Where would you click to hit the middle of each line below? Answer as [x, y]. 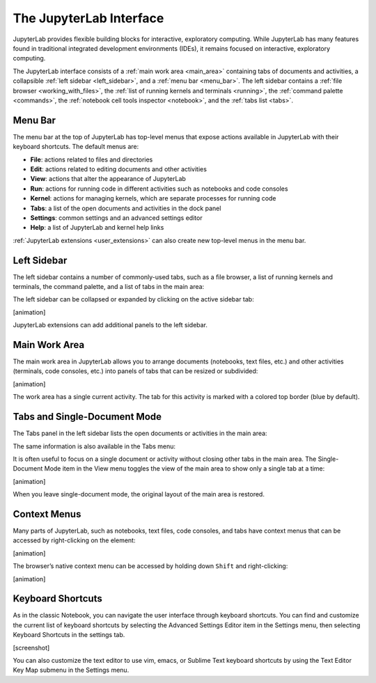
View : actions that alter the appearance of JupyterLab [108, 179]
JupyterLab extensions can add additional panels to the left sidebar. [110, 325]
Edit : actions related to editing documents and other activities [118, 169]
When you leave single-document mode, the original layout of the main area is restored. [139, 494]
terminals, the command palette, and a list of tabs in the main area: [109, 286]
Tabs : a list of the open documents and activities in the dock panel [126, 208]
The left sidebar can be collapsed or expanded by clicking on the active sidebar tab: [133, 299]
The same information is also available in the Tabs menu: [94, 446]
